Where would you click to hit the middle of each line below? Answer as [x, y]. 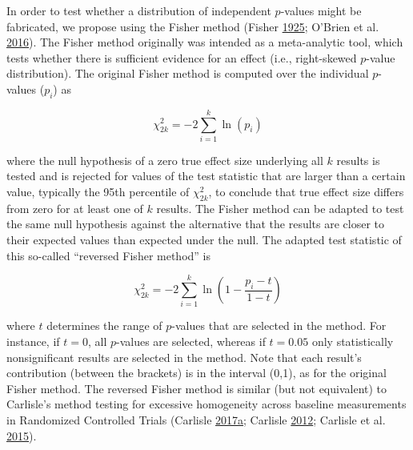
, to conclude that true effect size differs [306, 192]
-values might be [321, 10]
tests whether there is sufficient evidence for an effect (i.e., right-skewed [182, 57]
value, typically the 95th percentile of [98, 192]
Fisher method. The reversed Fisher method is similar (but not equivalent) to [197, 388]
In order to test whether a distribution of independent [139, 10]
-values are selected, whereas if [191, 341]
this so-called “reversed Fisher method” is [108, 255]
